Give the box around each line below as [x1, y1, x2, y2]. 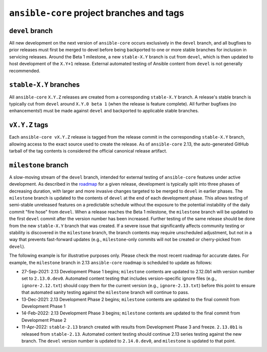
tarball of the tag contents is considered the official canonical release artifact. [9, 148, 168, 153]
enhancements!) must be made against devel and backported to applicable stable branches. [9, 108, 199, 114]
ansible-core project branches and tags [9, 7, 184, 18]
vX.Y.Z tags [9, 121, 48, 129]
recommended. [9, 67, 41, 74]
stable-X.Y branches [9, 81, 80, 89]
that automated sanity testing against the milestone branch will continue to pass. [21, 290, 189, 296]
